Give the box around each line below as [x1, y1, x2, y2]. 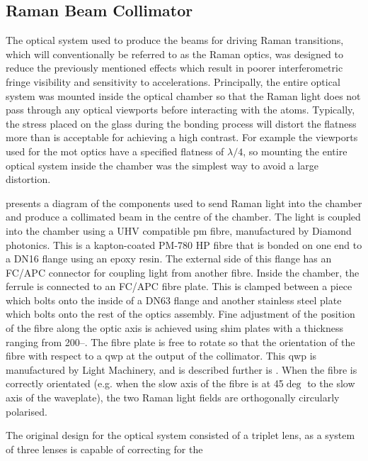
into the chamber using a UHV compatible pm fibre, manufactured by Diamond [6, 223, 352, 238]
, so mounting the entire [243, 143, 347, 158]
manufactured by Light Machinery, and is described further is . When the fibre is [6, 362, 357, 377]
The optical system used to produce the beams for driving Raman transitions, [6, 33, 344, 48]
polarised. [6, 404, 47, 418]
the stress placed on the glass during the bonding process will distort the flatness [6, 116, 357, 130]
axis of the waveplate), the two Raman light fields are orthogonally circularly [6, 390, 340, 405]
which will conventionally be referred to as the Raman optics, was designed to [6, 46, 343, 61]
